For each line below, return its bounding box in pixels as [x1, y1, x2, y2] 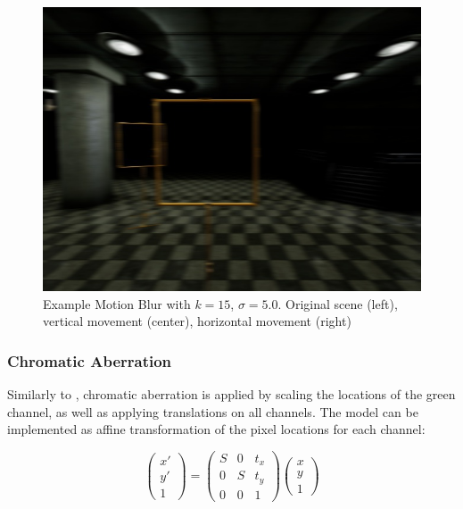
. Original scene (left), [277, 294, 398, 313]
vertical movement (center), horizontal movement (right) [43, 312, 351, 330]
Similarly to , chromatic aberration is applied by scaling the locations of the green [7, 385, 456, 403]
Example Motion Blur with [43, 294, 191, 313]
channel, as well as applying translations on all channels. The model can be [7, 402, 418, 421]
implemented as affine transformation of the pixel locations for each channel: [7, 420, 426, 438]
